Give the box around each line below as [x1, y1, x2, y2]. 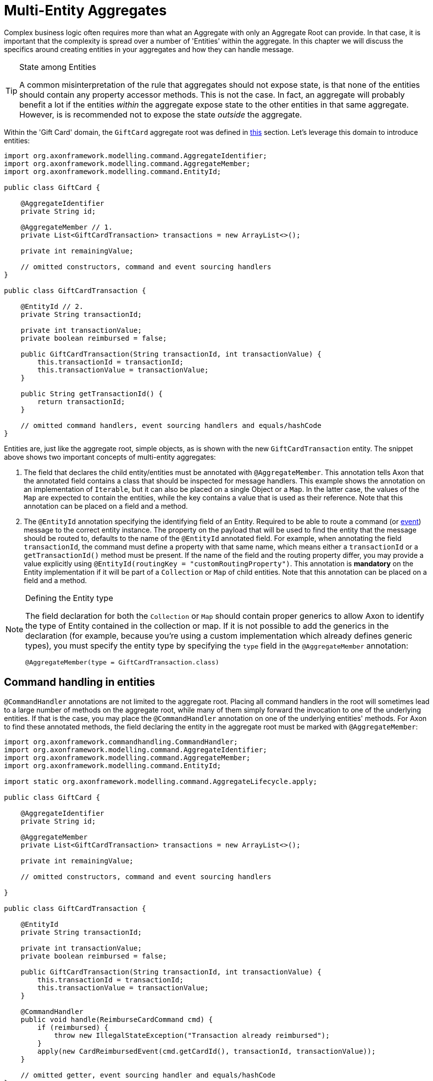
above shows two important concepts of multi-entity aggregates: [4, 452, 216, 461]
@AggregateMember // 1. [20, 223, 113, 231]
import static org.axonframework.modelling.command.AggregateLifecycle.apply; [4, 777, 318, 785]
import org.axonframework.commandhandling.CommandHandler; [4, 737, 238, 746]
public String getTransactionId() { [20, 389, 163, 398]
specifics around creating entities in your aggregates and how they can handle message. [4, 45, 294, 54]
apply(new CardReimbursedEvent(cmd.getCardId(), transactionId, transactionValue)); [37, 1047, 376, 1055]
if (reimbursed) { [37, 1023, 108, 1031]
